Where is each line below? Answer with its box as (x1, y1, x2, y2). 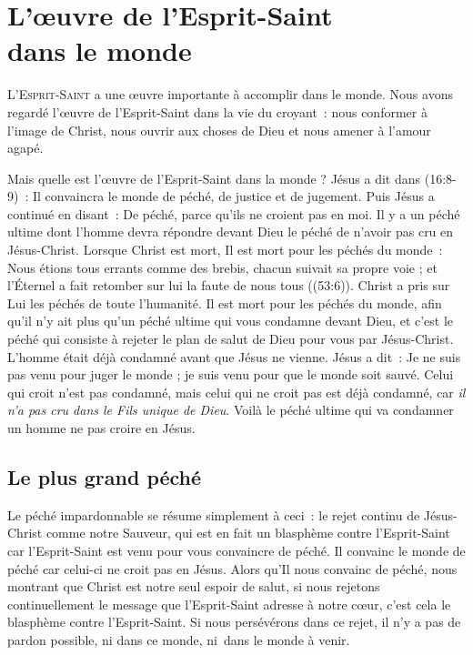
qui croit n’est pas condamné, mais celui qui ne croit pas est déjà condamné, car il (7, 382, 466, 401)
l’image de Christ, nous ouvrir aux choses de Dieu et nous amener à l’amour (7, 120, 431, 139)
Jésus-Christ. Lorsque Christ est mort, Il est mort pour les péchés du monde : (7, 240, 443, 259)
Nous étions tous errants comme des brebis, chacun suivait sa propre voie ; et (7, 257, 438, 277)
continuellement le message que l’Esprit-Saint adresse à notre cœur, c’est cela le (7, 594, 451, 613)
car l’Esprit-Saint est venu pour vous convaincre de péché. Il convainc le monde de (7, 540, 466, 559)
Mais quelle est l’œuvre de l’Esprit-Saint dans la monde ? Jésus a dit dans (7, 168, 421, 187)
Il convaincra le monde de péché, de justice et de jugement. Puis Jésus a (32, 186, 435, 206)
